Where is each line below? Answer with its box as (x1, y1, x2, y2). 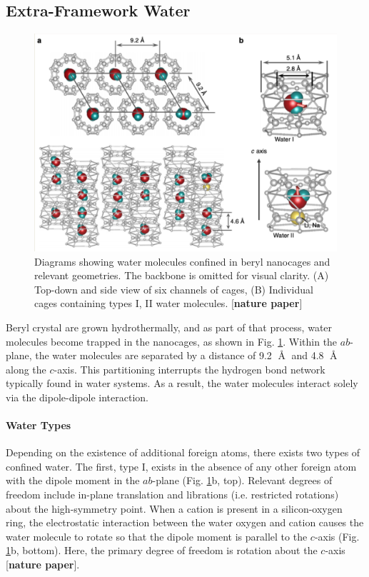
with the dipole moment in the (6, 473, 140, 488)
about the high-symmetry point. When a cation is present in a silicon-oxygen (6, 501, 343, 516)
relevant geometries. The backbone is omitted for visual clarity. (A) (34, 268, 329, 283)
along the (6, 361, 46, 376)
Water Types (6, 418, 71, 433)
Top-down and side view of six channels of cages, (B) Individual (34, 281, 313, 296)
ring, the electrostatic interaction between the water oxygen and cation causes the (6, 515, 364, 530)
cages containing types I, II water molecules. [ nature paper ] (34, 296, 303, 311)
